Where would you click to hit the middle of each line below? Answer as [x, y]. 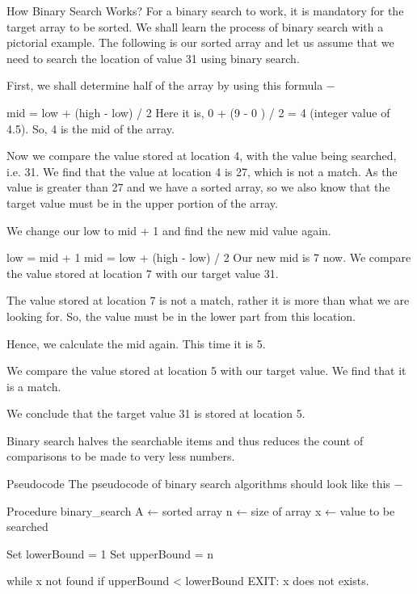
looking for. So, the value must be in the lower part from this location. [181, 316]
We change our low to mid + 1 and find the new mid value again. [169, 230]
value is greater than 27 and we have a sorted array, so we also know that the [198, 187]
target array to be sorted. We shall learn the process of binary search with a [195, 26]
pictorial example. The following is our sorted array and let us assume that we [200, 42]
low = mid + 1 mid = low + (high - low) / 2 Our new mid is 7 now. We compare [209, 257]
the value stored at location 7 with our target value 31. [143, 273]
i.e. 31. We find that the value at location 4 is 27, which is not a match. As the [202, 171]
